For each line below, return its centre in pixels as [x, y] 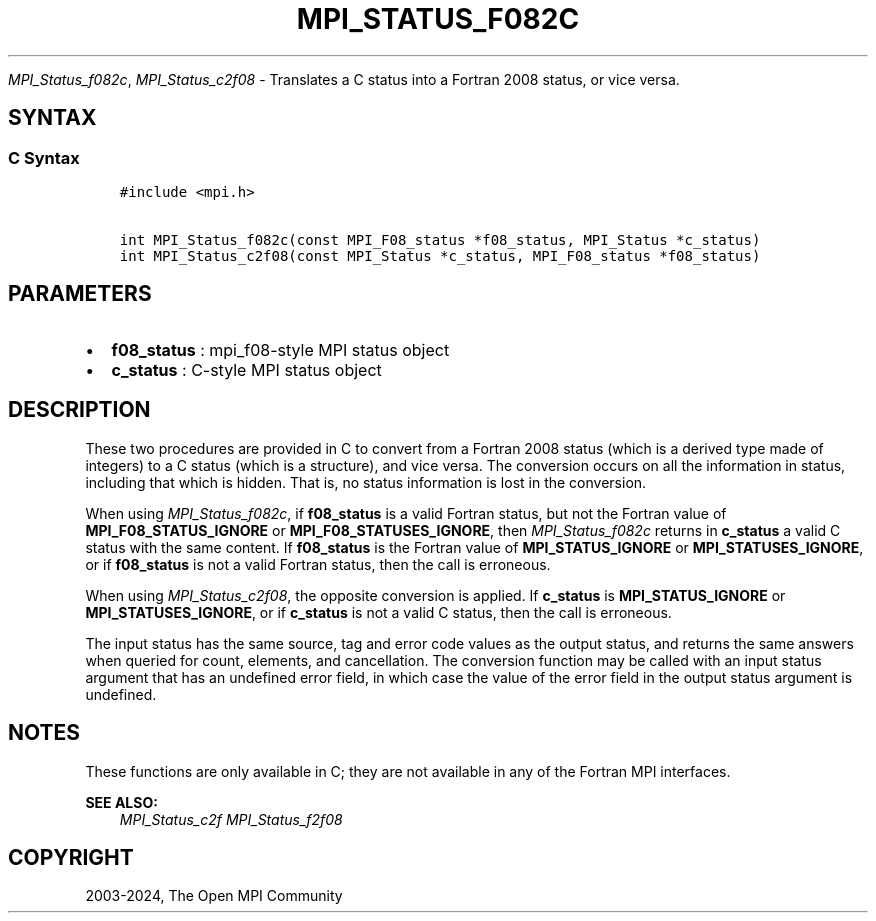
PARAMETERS [80, 294]
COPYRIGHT [71, 857]
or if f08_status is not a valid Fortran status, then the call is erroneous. [318, 564]
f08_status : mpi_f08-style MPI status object [280, 349]
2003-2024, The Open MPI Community [214, 896]
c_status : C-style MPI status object [246, 369]
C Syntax [44, 157]
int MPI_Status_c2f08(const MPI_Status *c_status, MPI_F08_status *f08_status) [440, 255]
